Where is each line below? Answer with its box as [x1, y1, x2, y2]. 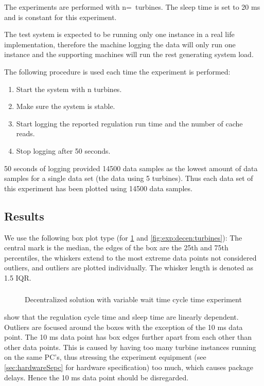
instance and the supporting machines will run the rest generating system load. [4, 49, 254, 60]
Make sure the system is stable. [16, 101, 115, 112]
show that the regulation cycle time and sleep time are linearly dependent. [4, 311, 239, 322]
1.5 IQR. [4, 272, 31, 283]
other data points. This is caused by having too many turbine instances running [4, 341, 256, 352]
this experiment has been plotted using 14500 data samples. [4, 182, 192, 193]
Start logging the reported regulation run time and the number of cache [16, 118, 243, 128]
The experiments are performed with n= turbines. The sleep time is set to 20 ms [4, 2, 260, 12]
